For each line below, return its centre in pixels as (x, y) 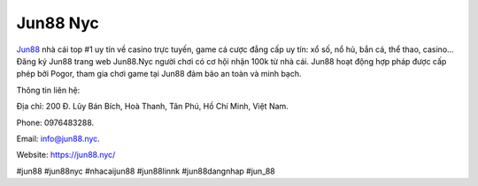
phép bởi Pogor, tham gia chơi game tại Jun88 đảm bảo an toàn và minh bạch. (159, 74)
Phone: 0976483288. (55, 123)
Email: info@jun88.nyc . (58, 138)
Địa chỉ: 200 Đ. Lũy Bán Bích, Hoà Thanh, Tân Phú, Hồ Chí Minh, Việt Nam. (153, 107)
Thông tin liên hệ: (48, 90)
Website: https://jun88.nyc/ (66, 155)
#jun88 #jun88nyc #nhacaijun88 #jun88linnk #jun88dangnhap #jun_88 (146, 171)
